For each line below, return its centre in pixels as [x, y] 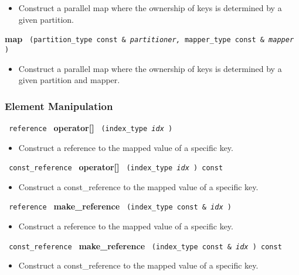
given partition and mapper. [69, 80]
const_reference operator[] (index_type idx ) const [116, 167]
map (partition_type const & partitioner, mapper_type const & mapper [149, 39]
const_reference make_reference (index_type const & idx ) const [145, 245]
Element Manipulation [59, 106]
